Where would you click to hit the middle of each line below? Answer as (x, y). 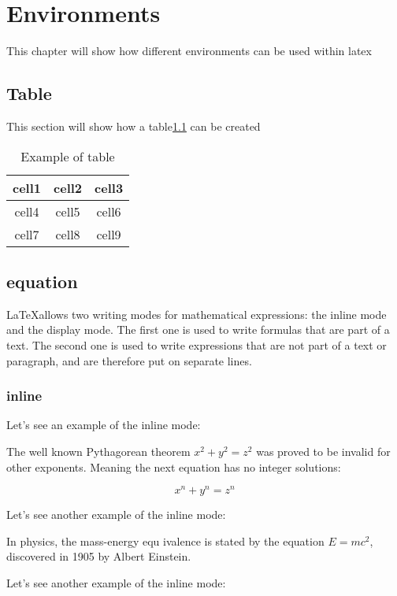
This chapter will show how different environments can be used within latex (189, 51)
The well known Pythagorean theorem (98, 451)
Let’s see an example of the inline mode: (104, 425)
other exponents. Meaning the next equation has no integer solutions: (174, 466)
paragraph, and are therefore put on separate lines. (129, 360)
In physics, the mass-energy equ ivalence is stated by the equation (165, 540)
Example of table (68, 156)
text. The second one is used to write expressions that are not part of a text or (197, 344)
